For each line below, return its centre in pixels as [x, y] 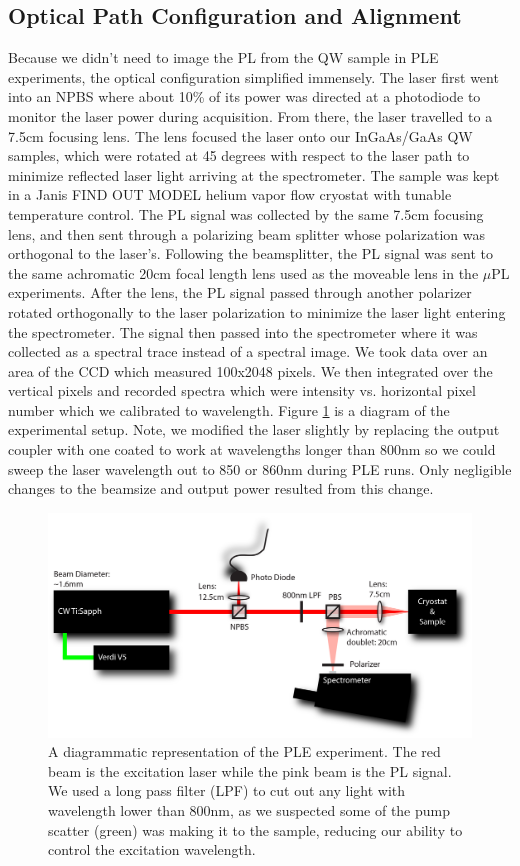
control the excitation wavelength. [152, 849]
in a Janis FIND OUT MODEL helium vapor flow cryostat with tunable [230, 194]
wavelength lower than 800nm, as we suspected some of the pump [249, 810]
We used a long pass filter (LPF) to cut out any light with [227, 790]
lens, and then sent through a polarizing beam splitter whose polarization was [246, 233]
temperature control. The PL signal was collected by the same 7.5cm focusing [246, 213]
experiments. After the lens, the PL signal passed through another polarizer [240, 292]
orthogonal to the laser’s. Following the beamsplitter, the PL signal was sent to [250, 253]
